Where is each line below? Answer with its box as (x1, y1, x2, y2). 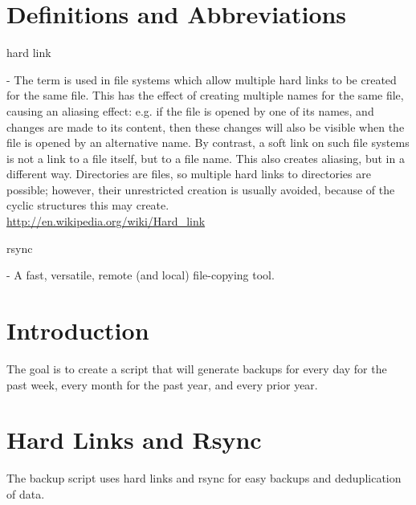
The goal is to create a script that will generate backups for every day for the (6, 360, 387, 377)
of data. (6, 485, 45, 502)
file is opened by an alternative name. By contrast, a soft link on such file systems (6, 134, 410, 151)
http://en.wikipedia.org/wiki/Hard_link (6, 213, 206, 230)
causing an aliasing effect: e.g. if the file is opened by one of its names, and (6, 102, 374, 119)
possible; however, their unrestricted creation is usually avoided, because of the (6, 181, 395, 198)
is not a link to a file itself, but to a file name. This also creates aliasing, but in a (6, 149, 405, 166)
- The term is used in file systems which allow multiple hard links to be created (6, 71, 397, 88)
